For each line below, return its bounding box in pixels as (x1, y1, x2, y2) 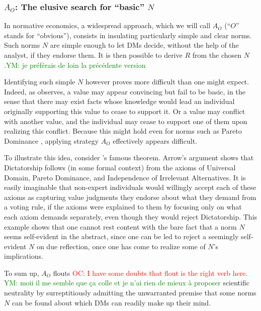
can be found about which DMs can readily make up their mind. (12, 297, 211, 307)
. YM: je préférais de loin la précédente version (4, 59, 146, 70)
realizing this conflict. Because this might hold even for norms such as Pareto (4, 126, 242, 136)
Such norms (4, 40, 40, 50)
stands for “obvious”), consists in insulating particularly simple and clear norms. (4, 30, 252, 40)
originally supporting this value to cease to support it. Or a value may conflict (4, 106, 245, 116)
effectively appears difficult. (113, 135, 197, 146)
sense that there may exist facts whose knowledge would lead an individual (4, 96, 235, 107)
